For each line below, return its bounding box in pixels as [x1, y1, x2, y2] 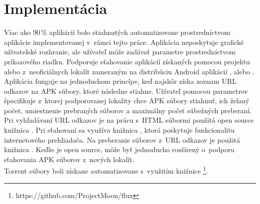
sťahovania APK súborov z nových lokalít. [4, 154, 134, 164]
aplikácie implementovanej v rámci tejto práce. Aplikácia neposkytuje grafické [4, 36, 244, 47]
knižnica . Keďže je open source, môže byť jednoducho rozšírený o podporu [4, 144, 235, 155]
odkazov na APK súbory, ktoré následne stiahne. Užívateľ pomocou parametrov [4, 85, 248, 96]
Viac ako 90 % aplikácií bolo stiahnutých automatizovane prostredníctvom [4, 27, 230, 37]
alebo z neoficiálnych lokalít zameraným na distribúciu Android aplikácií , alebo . [4, 66, 254, 76]
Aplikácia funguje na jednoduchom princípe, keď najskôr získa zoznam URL [4, 76, 236, 86]
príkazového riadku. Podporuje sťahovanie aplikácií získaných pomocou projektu [4, 56, 250, 66]
